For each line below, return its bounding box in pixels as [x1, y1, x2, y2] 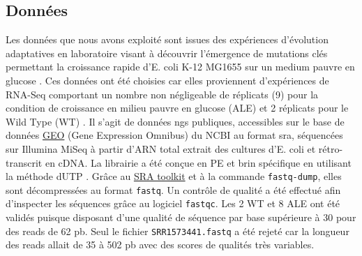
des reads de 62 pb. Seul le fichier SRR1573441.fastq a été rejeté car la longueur [6, 223, 349, 238]
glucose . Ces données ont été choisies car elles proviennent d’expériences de [6, 73, 329, 87]
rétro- [318, 141, 343, 156]
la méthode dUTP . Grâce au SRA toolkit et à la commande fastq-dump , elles [6, 169, 342, 183]
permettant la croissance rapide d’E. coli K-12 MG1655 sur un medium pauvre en [6, 59, 355, 74]
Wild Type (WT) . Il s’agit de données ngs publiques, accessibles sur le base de [6, 114, 345, 128]
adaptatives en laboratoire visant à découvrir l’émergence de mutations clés [6, 45, 328, 60]
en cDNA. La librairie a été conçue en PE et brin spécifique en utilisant [45, 155, 352, 170]
